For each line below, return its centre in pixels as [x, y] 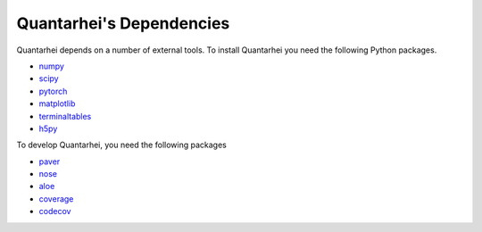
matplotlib [57, 104]
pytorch [53, 91]
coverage [56, 199]
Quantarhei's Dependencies [123, 23]
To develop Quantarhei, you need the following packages [121, 145]
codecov [55, 211]
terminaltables [65, 116]
